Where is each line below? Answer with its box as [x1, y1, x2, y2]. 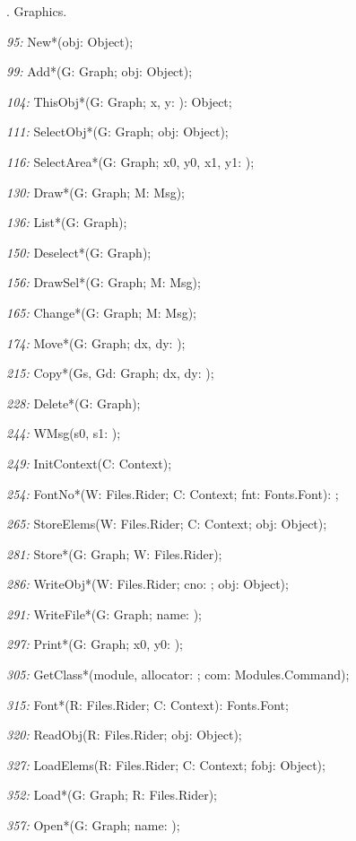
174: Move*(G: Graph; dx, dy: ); [6, 333, 186, 352]
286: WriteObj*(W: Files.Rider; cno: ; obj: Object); [6, 574, 289, 593]
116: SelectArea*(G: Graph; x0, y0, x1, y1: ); [6, 152, 255, 171]
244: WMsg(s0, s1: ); [6, 424, 121, 442]
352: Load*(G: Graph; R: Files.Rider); [6, 785, 217, 804]
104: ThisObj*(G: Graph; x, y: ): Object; [6, 92, 232, 110]
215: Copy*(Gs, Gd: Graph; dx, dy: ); [6, 364, 214, 382]
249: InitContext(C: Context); [6, 453, 172, 472]
